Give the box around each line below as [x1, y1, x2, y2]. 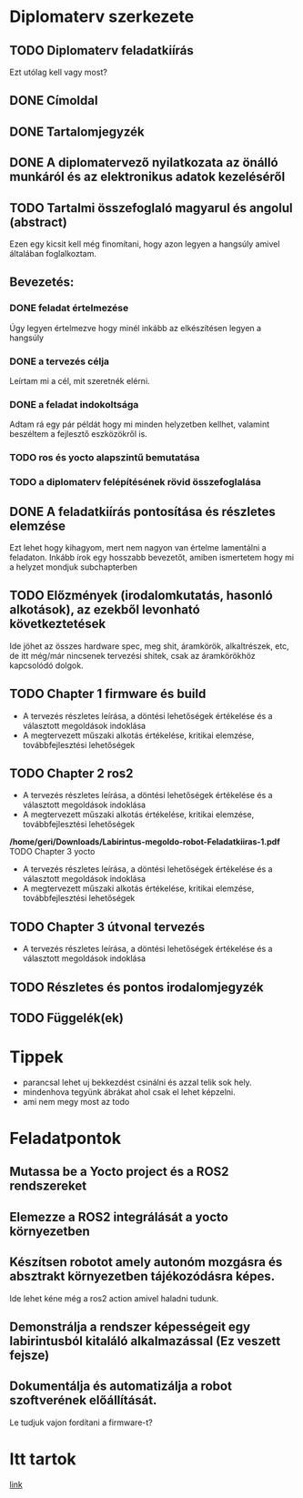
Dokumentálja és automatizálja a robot [9, 1379, 232, 1394]
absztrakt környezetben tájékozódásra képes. [9, 1269, 276, 1284]
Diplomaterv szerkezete [9, 6, 195, 27]
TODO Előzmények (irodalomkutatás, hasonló [9, 588, 273, 603]
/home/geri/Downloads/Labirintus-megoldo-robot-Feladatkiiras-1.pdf [9, 836, 280, 847]
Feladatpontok [9, 1129, 121, 1149]
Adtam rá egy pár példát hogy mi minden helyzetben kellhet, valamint [9, 419, 270, 430]
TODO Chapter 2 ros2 [9, 765, 134, 781]
